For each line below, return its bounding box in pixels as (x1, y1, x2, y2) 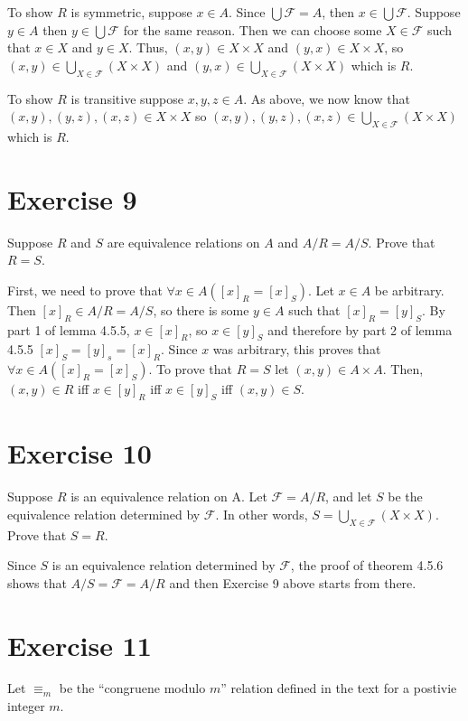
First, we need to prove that (7, 280, 163, 299)
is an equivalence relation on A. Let (70, 487, 267, 506)
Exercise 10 (7, 435, 152, 472)
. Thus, (128, 38, 168, 57)
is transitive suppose (70, 89, 184, 108)
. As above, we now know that (243, 89, 410, 108)
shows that (7, 573, 67, 592)
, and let (325, 487, 372, 506)
